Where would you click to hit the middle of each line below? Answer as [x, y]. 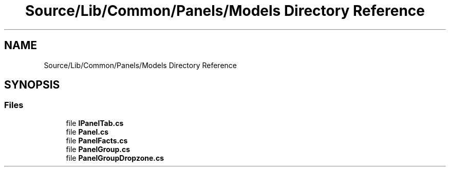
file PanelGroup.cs [98, 149]
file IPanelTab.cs [95, 123]
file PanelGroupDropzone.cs [115, 158]
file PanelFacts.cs [97, 140]
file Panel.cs [87, 132]
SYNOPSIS [32, 85]
